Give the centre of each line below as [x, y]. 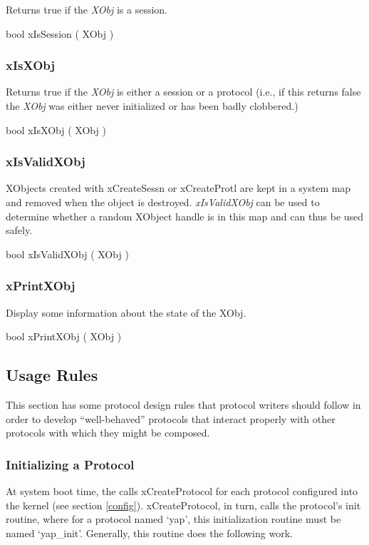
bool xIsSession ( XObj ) [60, 33]
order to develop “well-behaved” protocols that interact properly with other [171, 418]
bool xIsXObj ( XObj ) [56, 129]
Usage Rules [52, 375]
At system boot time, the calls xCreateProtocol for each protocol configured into [182, 490]
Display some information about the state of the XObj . [126, 312]
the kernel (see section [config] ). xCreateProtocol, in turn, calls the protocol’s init [183, 505]
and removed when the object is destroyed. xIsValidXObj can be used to [163, 202]
